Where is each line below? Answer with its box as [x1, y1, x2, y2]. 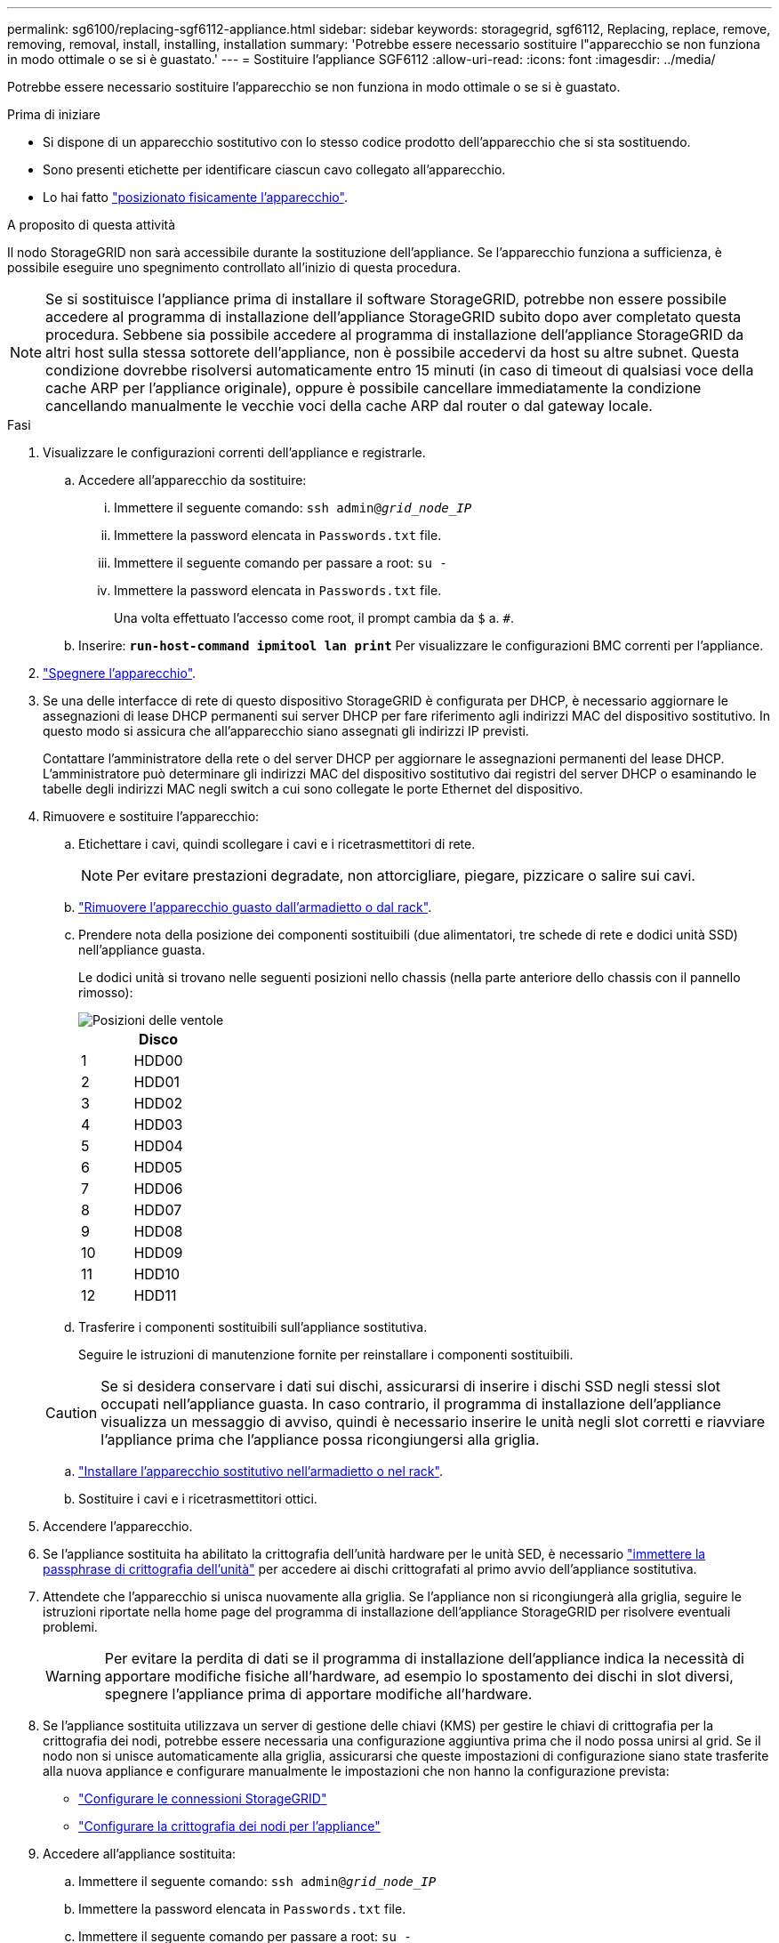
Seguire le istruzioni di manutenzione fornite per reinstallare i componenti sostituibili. [78, 1347, 574, 1362]
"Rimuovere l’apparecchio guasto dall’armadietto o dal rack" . [78, 899, 432, 915]
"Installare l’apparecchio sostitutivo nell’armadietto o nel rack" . [78, 1463, 443, 1479]
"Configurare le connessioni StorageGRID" [78, 1791, 327, 1806]
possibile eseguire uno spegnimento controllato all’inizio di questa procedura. [7, 260, 462, 275]
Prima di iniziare [7, 107, 100, 122]
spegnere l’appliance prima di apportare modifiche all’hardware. [104, 1685, 533, 1703]
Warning [45, 1667, 101, 1685]
